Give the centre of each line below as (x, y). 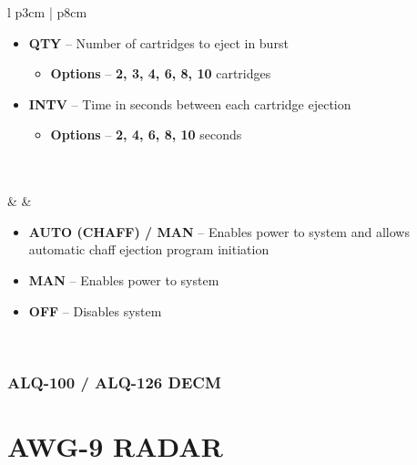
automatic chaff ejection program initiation (149, 249)
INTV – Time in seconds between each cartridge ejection (190, 103)
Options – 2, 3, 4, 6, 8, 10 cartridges (161, 73)
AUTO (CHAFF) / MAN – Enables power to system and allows (219, 231)
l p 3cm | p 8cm (47, 12)
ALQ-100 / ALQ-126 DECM (114, 382)
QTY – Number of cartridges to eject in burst (158, 42)
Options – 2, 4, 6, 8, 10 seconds (146, 134)
